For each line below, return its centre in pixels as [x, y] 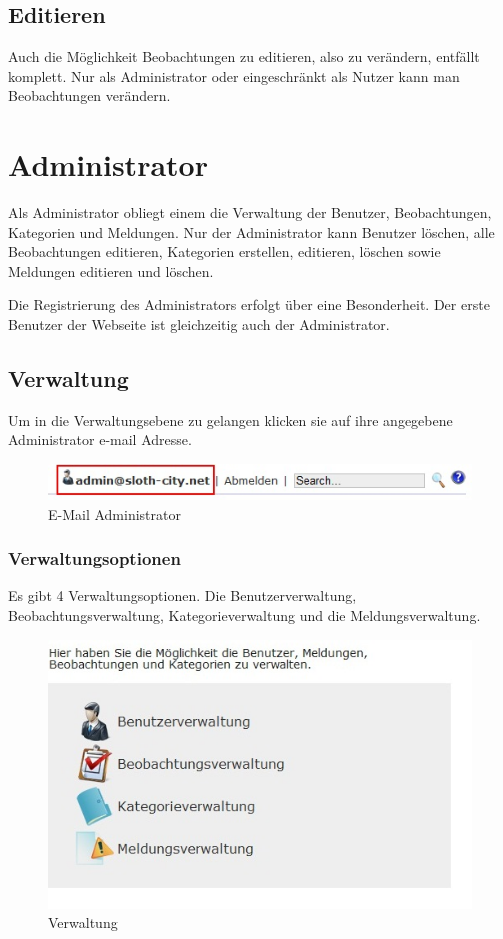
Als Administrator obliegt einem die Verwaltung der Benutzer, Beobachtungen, [250, 212]
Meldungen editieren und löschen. [111, 270]
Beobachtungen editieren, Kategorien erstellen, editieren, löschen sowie [224, 251]
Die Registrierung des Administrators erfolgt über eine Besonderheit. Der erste [249, 304]
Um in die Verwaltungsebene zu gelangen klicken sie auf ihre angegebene [230, 419]
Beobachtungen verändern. [89, 95]
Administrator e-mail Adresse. [100, 439]
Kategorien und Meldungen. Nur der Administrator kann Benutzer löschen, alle [251, 231]
